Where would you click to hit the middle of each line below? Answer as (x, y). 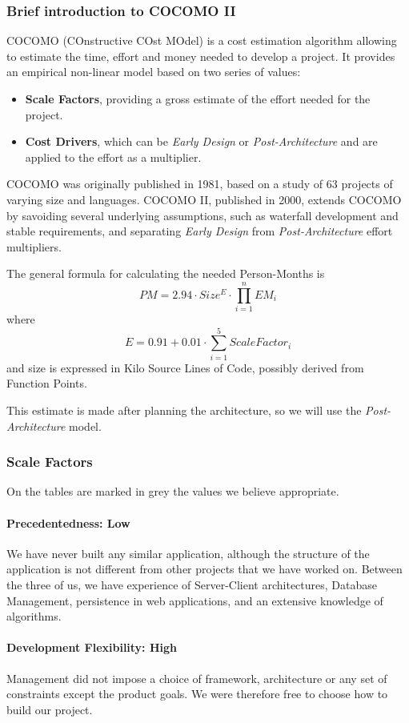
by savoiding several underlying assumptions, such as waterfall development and (202, 215)
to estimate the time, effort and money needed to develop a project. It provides (201, 56)
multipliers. (34, 246)
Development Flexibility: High (92, 647)
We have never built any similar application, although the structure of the (188, 553)
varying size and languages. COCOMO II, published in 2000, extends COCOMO (204, 199)
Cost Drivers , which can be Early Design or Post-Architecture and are (201, 141)
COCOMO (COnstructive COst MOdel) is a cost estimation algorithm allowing (202, 40)
